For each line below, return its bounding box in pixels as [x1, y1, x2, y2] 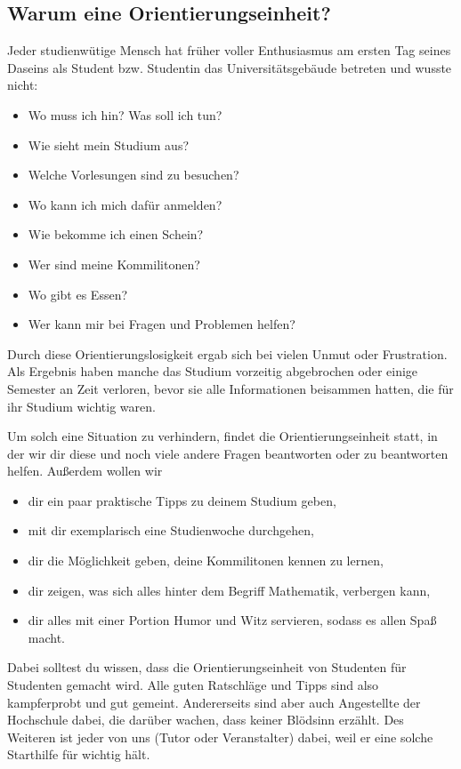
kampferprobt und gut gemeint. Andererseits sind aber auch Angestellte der [7, 693, 421, 711]
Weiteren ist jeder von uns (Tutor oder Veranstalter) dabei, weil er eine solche [7, 727, 433, 746]
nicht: [7, 76, 38, 94]
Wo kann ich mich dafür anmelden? [28, 195, 222, 213]
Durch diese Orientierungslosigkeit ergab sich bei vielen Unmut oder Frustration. [7, 344, 448, 363]
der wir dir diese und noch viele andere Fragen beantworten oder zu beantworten [7, 444, 449, 462]
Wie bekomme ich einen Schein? [28, 225, 204, 244]
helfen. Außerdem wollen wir [7, 461, 163, 480]
